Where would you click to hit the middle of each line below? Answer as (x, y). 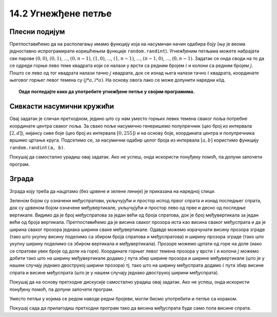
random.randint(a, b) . (37, 147)
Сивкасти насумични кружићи (62, 106)
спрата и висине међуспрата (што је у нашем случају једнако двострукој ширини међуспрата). (114, 272)
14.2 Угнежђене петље (61, 13)
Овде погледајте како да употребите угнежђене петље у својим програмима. (107, 92)
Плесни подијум (37, 32)
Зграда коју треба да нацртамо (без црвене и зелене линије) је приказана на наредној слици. (112, 191)
